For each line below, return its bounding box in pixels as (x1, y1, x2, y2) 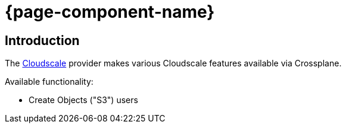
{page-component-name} (5, 2, 215, 22)
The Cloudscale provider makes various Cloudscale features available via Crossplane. (5, 58, 342, 69)
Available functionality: (5, 76, 93, 87)
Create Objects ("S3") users (29, 95, 138, 105)
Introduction (5, 33, 80, 48)
